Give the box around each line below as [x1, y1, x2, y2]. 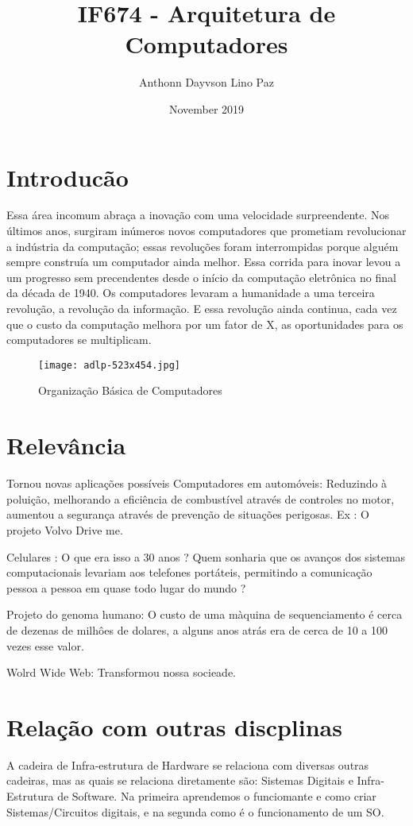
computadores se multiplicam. [6, 331, 152, 348]
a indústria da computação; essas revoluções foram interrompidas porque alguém [6, 237, 399, 254]
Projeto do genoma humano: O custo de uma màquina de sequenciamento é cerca [6, 606, 403, 623]
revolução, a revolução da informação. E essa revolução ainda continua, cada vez [6, 300, 397, 316]
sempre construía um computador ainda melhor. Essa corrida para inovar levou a [6, 253, 401, 270]
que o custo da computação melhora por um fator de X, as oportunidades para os [6, 315, 403, 332]
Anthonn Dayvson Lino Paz [139, 74, 274, 91]
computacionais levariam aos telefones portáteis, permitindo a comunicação [6, 564, 372, 581]
